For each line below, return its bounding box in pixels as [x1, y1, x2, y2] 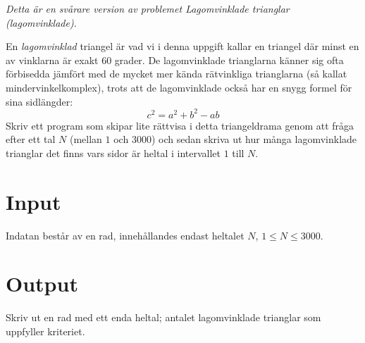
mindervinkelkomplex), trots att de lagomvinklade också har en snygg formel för [6, 80, 352, 94]
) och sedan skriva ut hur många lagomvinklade [151, 132, 357, 146]
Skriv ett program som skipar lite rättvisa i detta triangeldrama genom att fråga [6, 118, 354, 132]
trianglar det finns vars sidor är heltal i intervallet [6, 145, 221, 160]
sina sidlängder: [6, 94, 73, 108]
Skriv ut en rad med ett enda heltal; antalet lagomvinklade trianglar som [6, 310, 321, 325]
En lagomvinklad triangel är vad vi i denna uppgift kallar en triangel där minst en [6, 39, 359, 54]
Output [6, 269, 78, 298]
